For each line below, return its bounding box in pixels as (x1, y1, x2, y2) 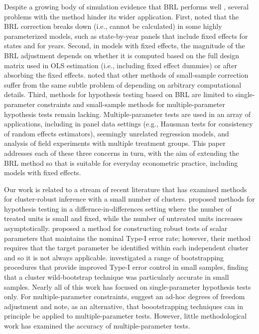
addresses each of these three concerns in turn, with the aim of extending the (4, 147, 239, 158)
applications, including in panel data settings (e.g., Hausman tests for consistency (4, 118, 253, 129)
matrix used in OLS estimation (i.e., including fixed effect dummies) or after (4, 60, 237, 70)
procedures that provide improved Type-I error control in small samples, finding (4, 262, 249, 272)
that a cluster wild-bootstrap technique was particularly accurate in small (4, 272, 229, 282)
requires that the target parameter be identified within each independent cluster (4, 242, 249, 253)
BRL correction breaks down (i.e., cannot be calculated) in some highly (4, 21, 222, 31)
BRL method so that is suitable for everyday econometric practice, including (4, 157, 238, 168)
